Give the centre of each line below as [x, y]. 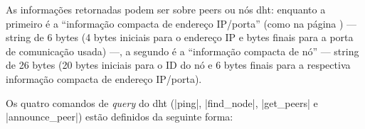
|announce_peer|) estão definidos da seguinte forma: [120, 117]
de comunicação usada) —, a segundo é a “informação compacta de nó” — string [182, 51]
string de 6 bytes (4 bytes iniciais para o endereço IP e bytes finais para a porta [180, 37]
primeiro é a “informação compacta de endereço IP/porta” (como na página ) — [181, 23]
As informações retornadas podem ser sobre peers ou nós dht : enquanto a [166, 9]
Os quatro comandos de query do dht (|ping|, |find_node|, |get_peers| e [162, 102]
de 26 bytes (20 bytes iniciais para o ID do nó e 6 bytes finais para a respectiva [178, 65]
